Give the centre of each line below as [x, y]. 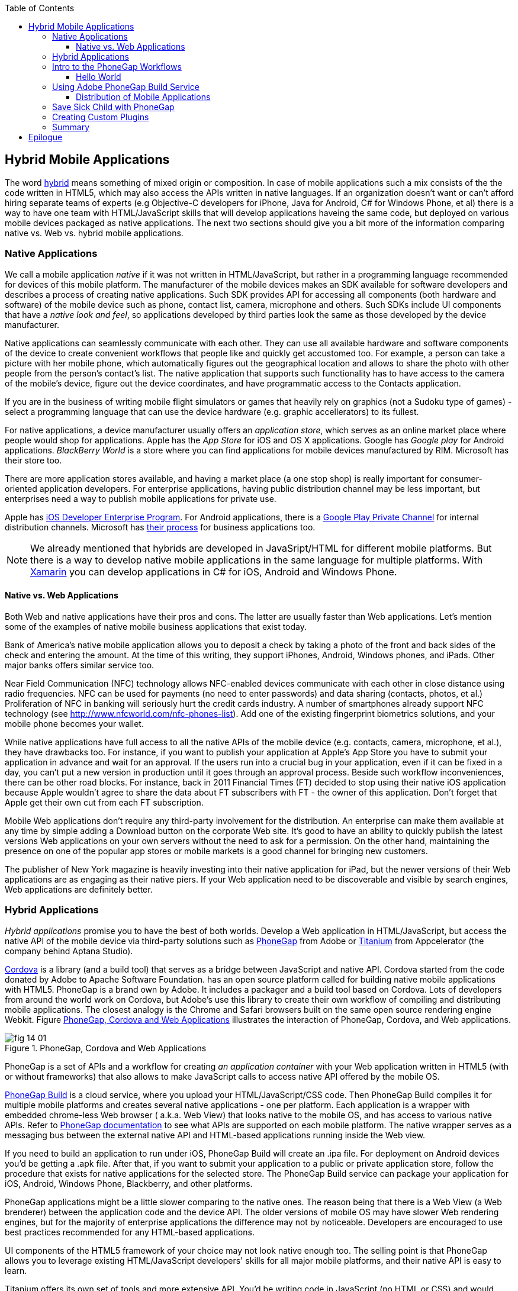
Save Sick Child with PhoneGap [113, 107]
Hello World [99, 77]
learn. [16, 1270]
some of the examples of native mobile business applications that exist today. [156, 626]
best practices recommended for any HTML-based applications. [130, 1232]
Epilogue [46, 137]
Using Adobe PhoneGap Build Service [126, 87]
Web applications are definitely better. [79, 889]
